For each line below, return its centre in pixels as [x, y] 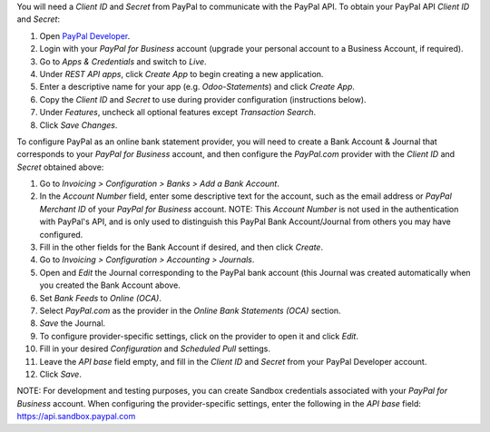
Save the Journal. [73, 323]
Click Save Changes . [78, 125]
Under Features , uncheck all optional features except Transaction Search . [178, 113]
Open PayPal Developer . [85, 35]
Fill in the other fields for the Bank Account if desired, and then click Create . [181, 247]
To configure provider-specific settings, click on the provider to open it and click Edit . [199, 336]
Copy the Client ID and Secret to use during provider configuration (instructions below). [203, 99]
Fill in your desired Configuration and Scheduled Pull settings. [155, 349]
